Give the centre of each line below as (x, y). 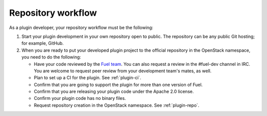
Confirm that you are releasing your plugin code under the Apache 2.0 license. (114, 91)
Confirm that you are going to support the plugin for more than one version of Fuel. (118, 85)
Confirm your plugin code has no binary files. (80, 98)
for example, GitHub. (43, 43)
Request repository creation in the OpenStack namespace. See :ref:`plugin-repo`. (117, 105)
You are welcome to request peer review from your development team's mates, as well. (123, 71)
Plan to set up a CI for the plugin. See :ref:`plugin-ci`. (88, 78)
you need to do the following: (51, 57)
